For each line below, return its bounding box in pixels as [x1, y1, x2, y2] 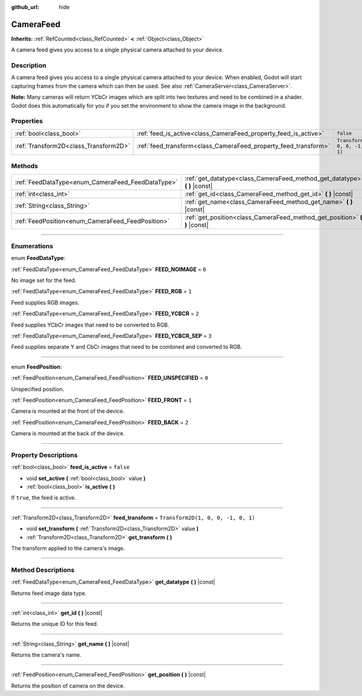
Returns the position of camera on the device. [11, 682, 125, 689]
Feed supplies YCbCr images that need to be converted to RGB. [11, 321, 170, 328]
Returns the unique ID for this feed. [11, 620, 99, 628]
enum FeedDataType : [11, 255, 66, 262]
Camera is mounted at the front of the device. [11, 408, 125, 415]
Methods [11, 162, 39, 171]
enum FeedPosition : [11, 363, 62, 370]
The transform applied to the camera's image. [11, 544, 125, 551]
